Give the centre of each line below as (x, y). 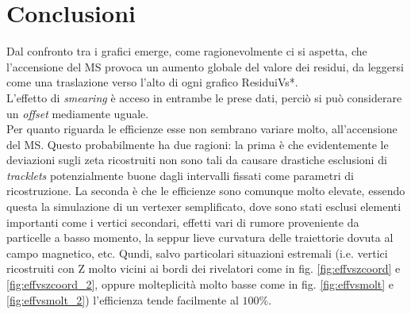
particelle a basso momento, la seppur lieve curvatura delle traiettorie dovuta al (200, 237)
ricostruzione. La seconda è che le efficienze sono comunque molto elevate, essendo (206, 191)
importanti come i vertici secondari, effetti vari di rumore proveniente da (183, 222)
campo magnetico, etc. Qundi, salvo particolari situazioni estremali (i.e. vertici (197, 253)
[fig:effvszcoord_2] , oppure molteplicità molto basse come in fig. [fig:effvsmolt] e (200, 284)
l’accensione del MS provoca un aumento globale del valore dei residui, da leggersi (205, 66)
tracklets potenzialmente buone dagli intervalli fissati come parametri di (180, 175)
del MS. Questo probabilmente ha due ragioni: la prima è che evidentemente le (198, 144)
